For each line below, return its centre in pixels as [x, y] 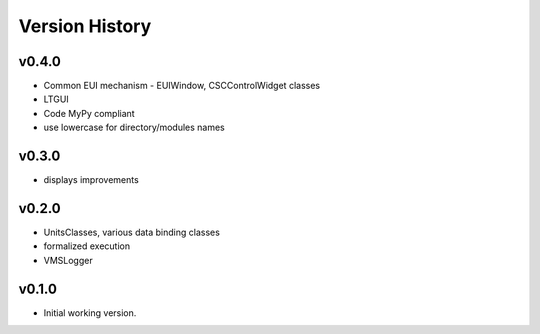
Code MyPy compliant [89, 113]
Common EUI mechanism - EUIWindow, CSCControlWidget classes [181, 86]
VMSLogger [68, 260]
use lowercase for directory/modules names [134, 127]
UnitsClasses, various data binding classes [131, 232]
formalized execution [87, 246]
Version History [85, 26]
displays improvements [91, 180]
